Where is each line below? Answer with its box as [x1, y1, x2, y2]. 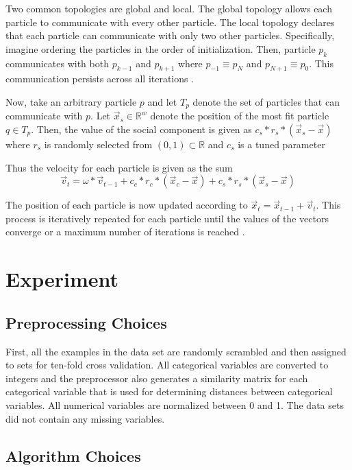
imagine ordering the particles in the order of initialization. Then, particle [5, 41, 316, 56]
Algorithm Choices [5, 445, 141, 466]
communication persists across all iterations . [5, 71, 194, 86]
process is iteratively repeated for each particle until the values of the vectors [5, 211, 329, 225]
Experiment [5, 265, 119, 293]
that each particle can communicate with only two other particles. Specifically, [5, 28, 335, 43]
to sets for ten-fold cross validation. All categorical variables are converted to [5, 357, 329, 372]
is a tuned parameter [238, 137, 325, 152]
